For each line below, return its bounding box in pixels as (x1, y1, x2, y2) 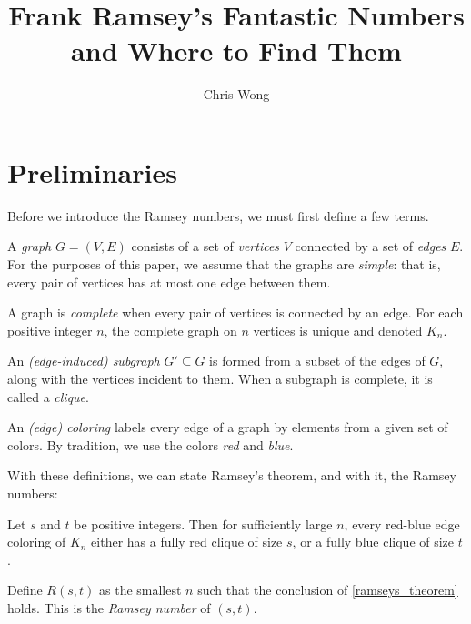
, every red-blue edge (344, 514, 460, 533)
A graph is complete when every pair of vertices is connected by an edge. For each (7, 303, 464, 322)
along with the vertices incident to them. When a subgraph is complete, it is (7, 369, 433, 387)
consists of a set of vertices (131, 237, 280, 256)
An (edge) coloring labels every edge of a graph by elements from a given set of (7, 418, 448, 437)
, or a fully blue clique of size (292, 532, 455, 551)
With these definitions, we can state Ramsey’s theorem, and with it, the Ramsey (7, 466, 456, 485)
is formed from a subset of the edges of (209, 351, 426, 370)
